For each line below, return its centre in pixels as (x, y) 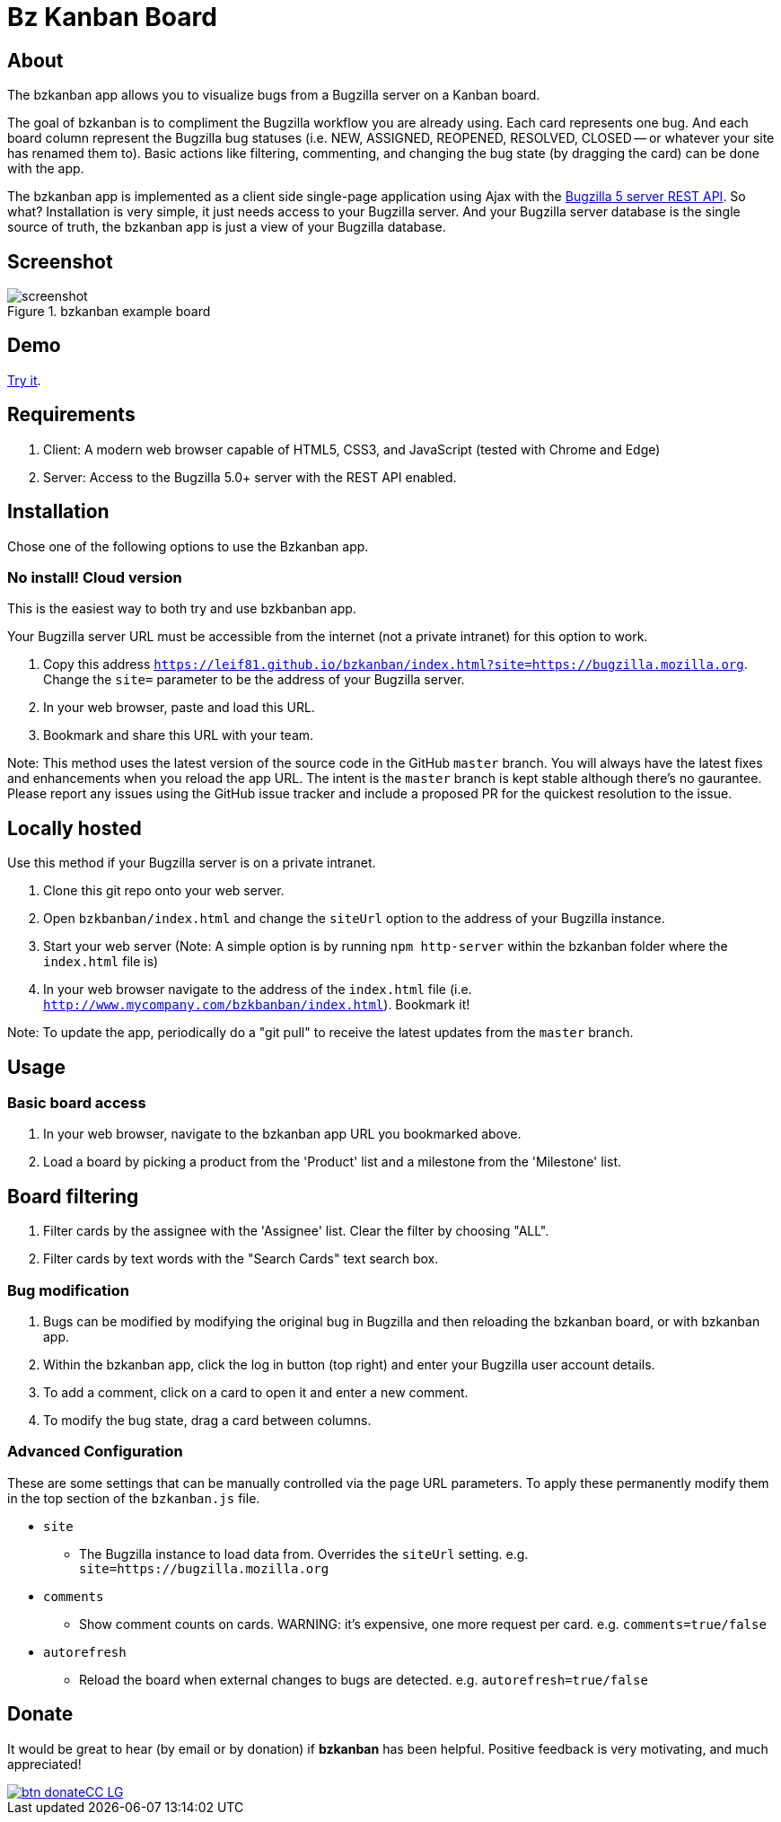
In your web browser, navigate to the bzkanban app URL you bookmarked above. (282, 1134)
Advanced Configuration (95, 1452)
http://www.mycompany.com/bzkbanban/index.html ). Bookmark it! (257, 1005)
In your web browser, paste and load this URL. (179, 708)
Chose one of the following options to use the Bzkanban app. (188, 546)
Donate (40, 1714)
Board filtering (73, 1196)
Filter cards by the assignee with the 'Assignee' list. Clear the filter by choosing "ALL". (296, 1231)
